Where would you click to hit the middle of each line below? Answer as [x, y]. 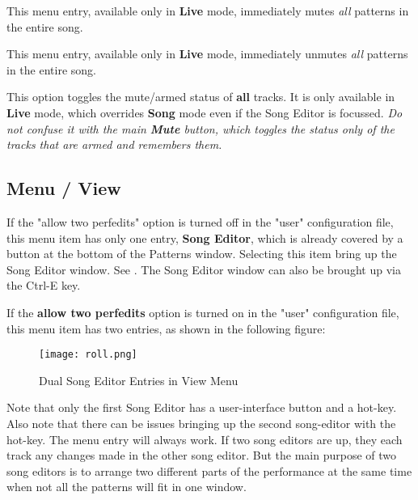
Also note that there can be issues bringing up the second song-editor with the [201, 423]
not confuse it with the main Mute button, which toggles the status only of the [201, 128]
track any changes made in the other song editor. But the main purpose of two [202, 455]
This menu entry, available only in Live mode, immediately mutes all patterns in [208, 11]
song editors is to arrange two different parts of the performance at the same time [209, 470]
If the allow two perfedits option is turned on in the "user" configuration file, [203, 312]
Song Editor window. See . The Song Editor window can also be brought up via [204, 269]
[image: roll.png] [88, 355]
